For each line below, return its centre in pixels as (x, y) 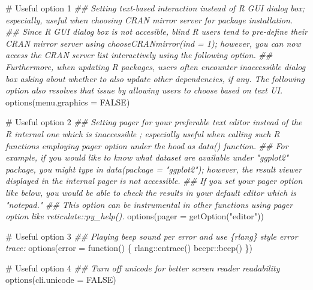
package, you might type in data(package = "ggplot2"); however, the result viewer (154, 169)
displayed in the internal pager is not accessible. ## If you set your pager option (154, 181)
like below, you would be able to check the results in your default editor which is (151, 192)
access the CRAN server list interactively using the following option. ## (139, 55)
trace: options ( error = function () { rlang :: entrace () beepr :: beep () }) (129, 248)
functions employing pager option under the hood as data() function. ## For (147, 145)
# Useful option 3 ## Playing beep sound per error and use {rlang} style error (152, 236)
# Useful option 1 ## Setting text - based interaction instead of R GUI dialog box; (155, 8)
